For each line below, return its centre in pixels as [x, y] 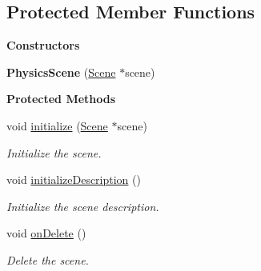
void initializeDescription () [74, 179]
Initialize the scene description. [83, 206]
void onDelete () [46, 233]
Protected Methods [61, 99]
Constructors [43, 45]
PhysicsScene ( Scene [61, 72]
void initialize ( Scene [57, 125]
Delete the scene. [48, 259]
